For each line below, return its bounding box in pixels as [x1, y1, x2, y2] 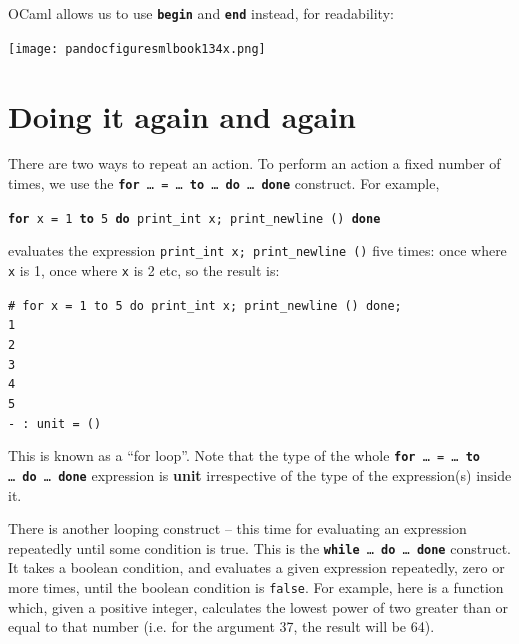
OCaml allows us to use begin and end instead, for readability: [8, 3, 394, 23]
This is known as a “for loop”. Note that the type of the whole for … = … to [8, 445, 480, 466]
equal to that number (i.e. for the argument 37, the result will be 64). [8, 616, 435, 637]
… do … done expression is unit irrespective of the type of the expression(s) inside [8, 464, 512, 485]
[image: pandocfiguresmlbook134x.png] [8, 41, 266, 56]
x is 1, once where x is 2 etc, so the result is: [8, 260, 280, 280]
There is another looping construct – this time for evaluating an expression [8, 518, 467, 539]
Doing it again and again [8, 95, 356, 136]
